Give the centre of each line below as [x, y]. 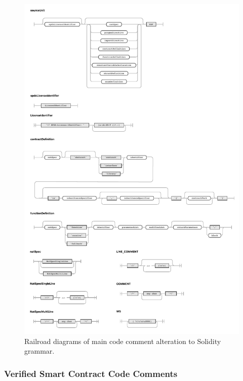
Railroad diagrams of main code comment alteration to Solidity [123, 341]
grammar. [39, 351]
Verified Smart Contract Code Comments [91, 373]
